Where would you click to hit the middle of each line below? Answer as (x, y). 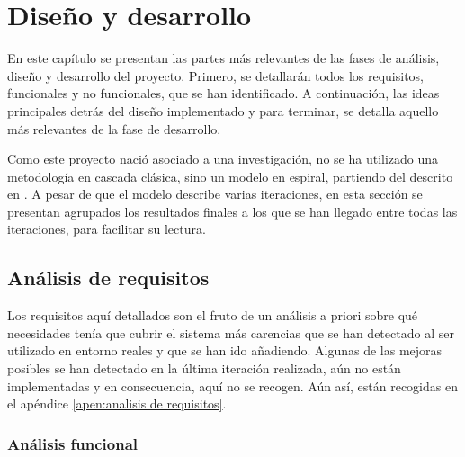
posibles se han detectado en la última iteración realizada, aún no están (204, 368)
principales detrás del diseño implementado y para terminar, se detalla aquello (223, 110)
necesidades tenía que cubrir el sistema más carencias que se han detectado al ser (231, 332)
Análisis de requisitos (108, 278)
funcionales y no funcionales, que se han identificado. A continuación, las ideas (224, 93)
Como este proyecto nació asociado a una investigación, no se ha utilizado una (223, 159)
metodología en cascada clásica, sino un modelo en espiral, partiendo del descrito (230, 176)
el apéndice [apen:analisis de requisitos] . (117, 403)
